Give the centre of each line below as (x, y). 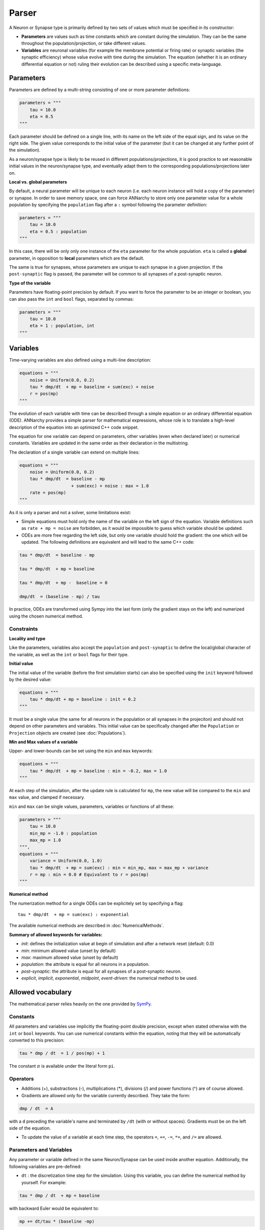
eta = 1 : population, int (62, 326)
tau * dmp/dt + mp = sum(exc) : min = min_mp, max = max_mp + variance (119, 868)
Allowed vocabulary (40, 992)
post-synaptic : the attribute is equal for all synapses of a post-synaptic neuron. (101, 971)
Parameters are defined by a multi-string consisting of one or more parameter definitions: (100, 90)
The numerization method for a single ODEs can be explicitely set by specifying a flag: (96, 903)
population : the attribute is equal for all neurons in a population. (85, 964)
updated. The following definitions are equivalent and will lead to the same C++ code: (108, 542)
